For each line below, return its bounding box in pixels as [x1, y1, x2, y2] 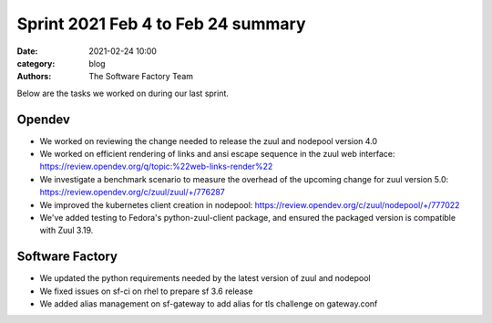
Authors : [16, 71, 52, 82]
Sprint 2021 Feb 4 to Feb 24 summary [16, 14, 306, 34]
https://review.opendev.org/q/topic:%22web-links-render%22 [39, 161, 273, 172]
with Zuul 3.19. [39, 224, 94, 236]
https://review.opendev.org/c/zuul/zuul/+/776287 [39, 187, 225, 198]
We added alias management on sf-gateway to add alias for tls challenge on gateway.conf [39, 298, 378, 309]
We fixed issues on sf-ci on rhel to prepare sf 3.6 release [39, 286, 253, 297]
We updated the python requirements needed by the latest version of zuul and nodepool [39, 273, 371, 284]
